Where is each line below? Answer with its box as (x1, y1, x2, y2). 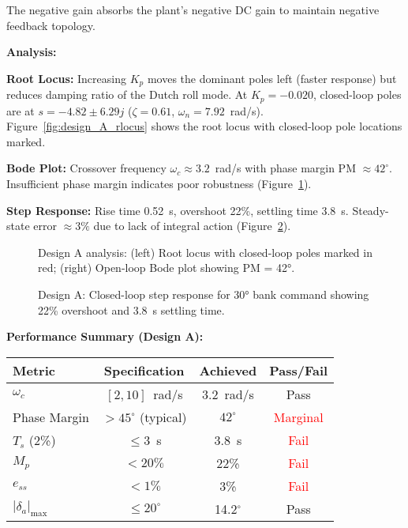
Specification (103, 360, 185, 379)
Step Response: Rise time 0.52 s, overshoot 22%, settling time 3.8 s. (6, 202, 349, 218)
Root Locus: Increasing (6, 70, 126, 86)
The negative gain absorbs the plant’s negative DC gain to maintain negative (6, 2, 380, 17)
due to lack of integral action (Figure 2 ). (93, 217, 291, 234)
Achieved (199, 360, 257, 379)
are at (6, 102, 35, 119)
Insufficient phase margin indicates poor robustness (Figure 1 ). (6, 175, 312, 192)
